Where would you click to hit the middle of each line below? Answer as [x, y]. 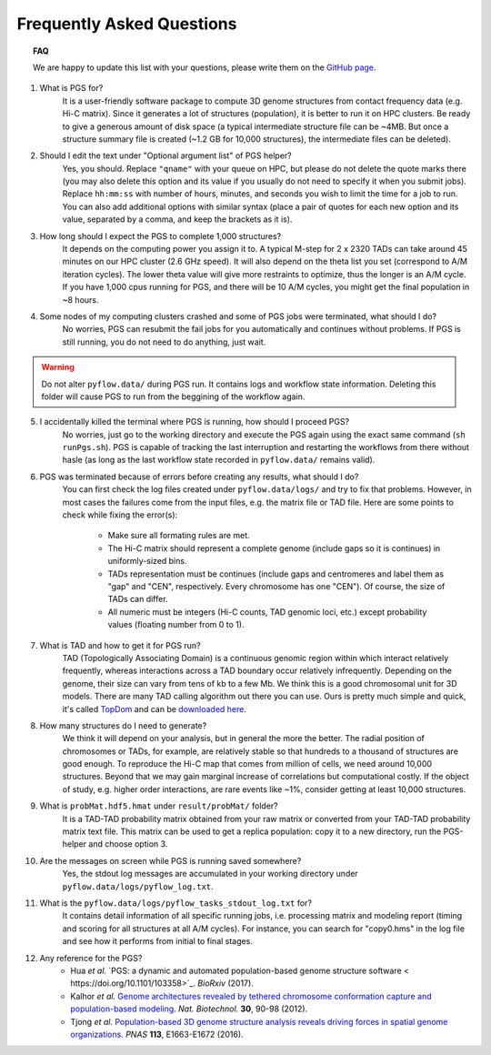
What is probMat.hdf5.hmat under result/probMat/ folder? [159, 806]
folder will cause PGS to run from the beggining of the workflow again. [173, 397]
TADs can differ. [138, 599]
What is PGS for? [71, 88]
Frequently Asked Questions [127, 24]
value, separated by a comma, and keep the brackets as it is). [177, 219]
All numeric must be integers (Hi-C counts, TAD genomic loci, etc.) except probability [267, 612]
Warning [58, 367]
